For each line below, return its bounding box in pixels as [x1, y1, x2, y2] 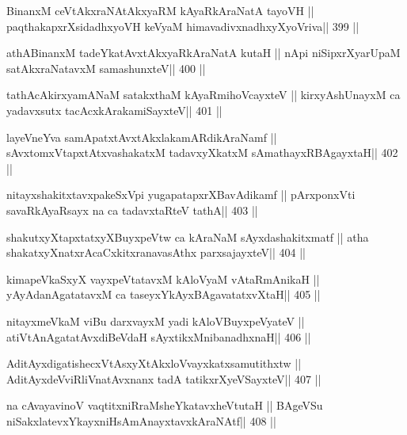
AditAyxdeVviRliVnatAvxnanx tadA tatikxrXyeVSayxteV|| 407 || [6, 370, 321, 387]
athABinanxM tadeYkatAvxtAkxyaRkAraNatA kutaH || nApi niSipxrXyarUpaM [6, 44, 401, 61]
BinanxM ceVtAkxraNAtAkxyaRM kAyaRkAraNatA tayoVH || [6, 2, 314, 18]
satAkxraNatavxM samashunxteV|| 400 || [6, 59, 206, 76]
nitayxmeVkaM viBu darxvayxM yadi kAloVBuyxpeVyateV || [6, 312, 305, 329]
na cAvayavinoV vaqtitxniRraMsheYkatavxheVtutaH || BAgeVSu [6, 397, 323, 414]
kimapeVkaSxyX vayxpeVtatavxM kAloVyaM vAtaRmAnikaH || [6, 270, 320, 287]
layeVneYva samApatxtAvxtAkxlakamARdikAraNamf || [6, 128, 277, 145]
